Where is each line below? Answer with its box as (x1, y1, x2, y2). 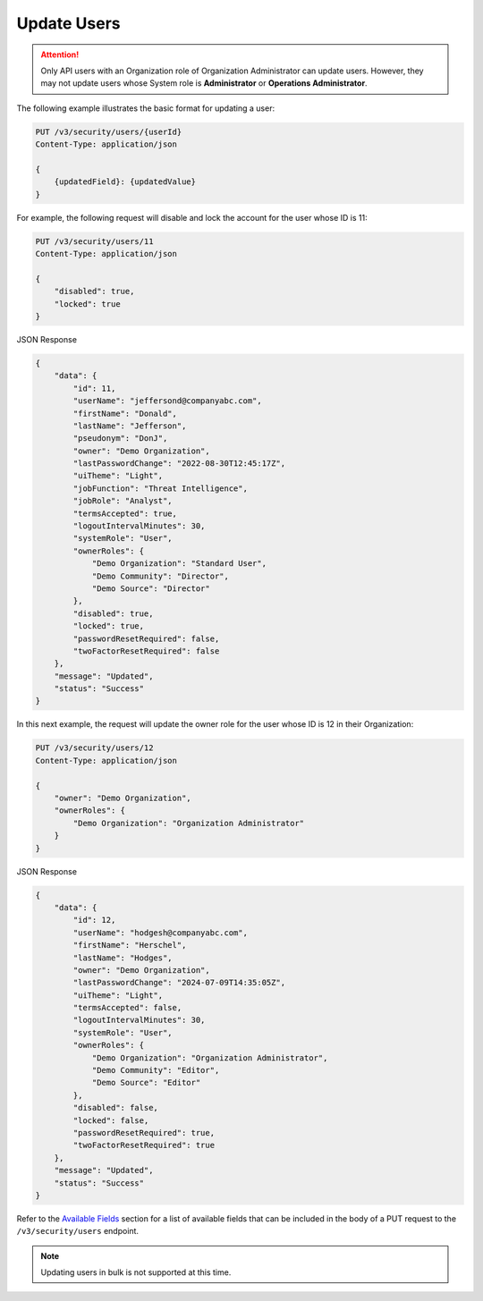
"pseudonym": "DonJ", (72, 434, 168, 444)
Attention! (40, 49, 80, 60)
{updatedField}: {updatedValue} (54, 177, 197, 187)
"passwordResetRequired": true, (72, 1128, 215, 1137)
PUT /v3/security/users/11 (35, 236, 154, 246)
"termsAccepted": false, (72, 1002, 182, 1013)
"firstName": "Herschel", (72, 940, 187, 950)
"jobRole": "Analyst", (72, 496, 174, 506)
